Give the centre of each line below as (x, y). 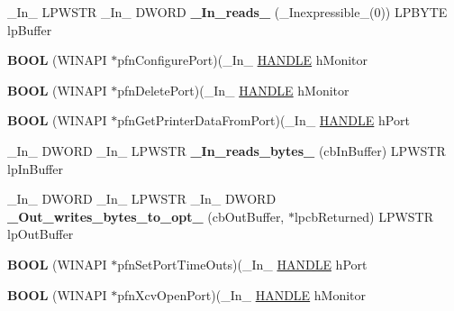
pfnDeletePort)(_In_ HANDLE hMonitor (233, 90)
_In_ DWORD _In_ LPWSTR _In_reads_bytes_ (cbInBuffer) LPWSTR (227, 150)
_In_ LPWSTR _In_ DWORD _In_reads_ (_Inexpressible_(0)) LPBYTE (227, 12)
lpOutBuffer (41, 234)
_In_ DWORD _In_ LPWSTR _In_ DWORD (142, 199)
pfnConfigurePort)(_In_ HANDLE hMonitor (243, 60)
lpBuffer (30, 29)
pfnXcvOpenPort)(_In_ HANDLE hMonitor (242, 294)
